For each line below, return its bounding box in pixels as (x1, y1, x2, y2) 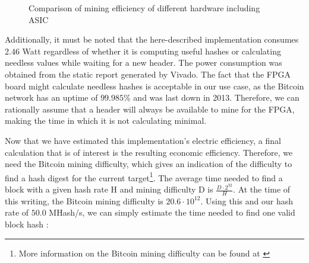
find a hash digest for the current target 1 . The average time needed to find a (5, 169, 283, 184)
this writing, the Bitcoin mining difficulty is (5, 194, 163, 207)
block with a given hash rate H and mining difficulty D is (5, 183, 213, 195)
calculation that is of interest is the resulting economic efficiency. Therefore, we (5, 146, 293, 158)
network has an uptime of (5, 91, 98, 104)
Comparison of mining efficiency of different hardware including (29, 2, 260, 14)
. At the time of (233, 183, 291, 195)
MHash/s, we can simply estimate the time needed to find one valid (49, 206, 295, 219)
